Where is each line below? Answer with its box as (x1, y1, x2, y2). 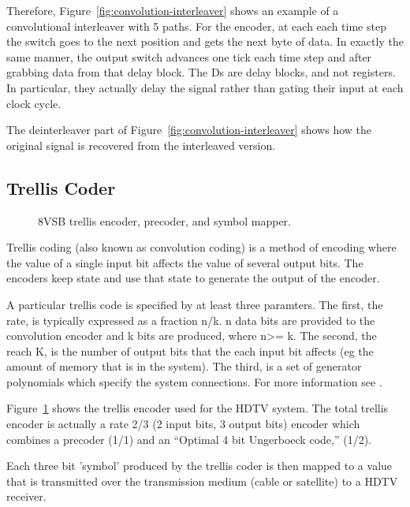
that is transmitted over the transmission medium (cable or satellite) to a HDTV (6, 472, 398, 489)
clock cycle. (6, 95, 61, 111)
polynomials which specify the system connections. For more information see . (6, 373, 382, 390)
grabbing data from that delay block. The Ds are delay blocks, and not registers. (6, 64, 396, 80)
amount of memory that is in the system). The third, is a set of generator (6, 358, 362, 375)
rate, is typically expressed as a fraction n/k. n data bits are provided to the (6, 311, 375, 328)
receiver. (6, 488, 47, 505)
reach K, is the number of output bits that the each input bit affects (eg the (6, 342, 374, 359)
